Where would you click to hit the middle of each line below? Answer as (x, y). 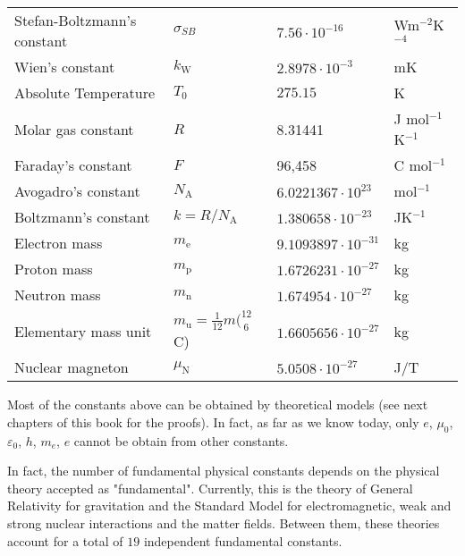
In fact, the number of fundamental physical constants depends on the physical (224, 471)
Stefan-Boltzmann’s (76, 20)
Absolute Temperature (85, 93)
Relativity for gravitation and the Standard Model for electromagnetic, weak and (229, 505)
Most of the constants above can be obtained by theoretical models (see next (218, 404)
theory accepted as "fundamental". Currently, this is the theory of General (210, 488)
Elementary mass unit (83, 331)
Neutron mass (58, 295)
